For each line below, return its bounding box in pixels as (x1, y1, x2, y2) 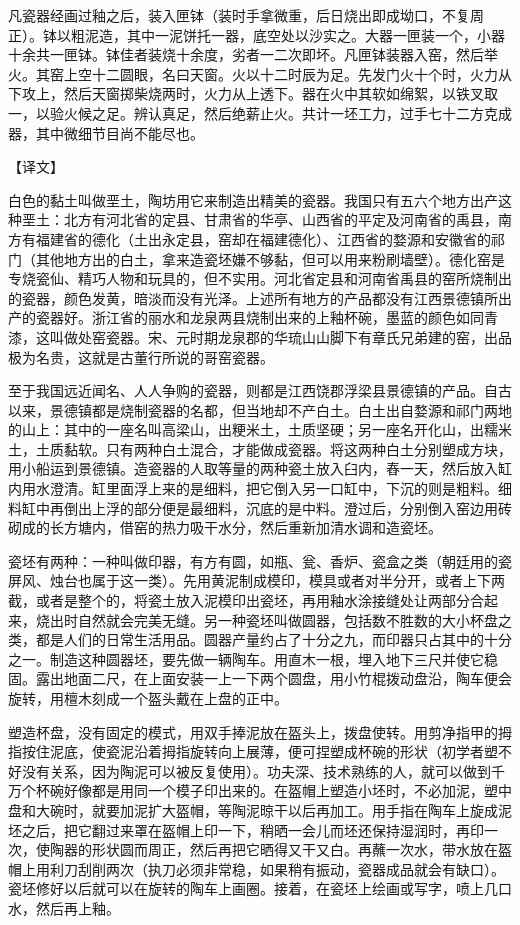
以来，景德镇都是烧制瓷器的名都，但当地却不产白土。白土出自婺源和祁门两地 (8, 399, 512, 420)
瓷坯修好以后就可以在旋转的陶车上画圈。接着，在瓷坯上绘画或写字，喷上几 (8, 878, 498, 899)
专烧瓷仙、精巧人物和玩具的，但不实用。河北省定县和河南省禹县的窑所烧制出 (8, 268, 512, 289)
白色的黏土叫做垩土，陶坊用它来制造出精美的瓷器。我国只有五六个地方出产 (8, 189, 498, 210)
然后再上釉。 (35, 897, 120, 918)
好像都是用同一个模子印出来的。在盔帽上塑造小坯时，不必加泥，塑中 (63, 780, 512, 801)
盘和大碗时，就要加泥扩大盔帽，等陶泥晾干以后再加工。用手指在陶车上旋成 (8, 799, 498, 820)
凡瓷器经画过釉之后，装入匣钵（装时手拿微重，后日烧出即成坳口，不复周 (8, 5, 484, 25)
